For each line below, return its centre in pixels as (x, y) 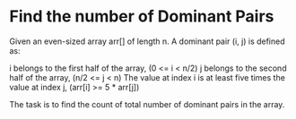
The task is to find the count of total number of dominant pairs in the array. (147, 104)
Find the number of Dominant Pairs (142, 17)
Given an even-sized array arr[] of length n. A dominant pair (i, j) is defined (147, 41)
